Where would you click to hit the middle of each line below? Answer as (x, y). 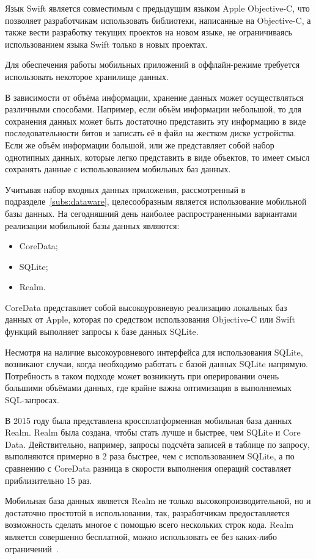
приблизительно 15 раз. (49, 480)
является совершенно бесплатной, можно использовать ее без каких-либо (141, 536)
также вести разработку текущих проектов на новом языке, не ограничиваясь (149, 32)
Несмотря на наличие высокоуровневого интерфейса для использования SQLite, (154, 352)
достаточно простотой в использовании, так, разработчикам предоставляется (147, 512)
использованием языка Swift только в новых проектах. (106, 44)
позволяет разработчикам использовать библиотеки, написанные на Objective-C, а (158, 20)
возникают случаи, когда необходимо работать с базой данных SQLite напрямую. (156, 364)
